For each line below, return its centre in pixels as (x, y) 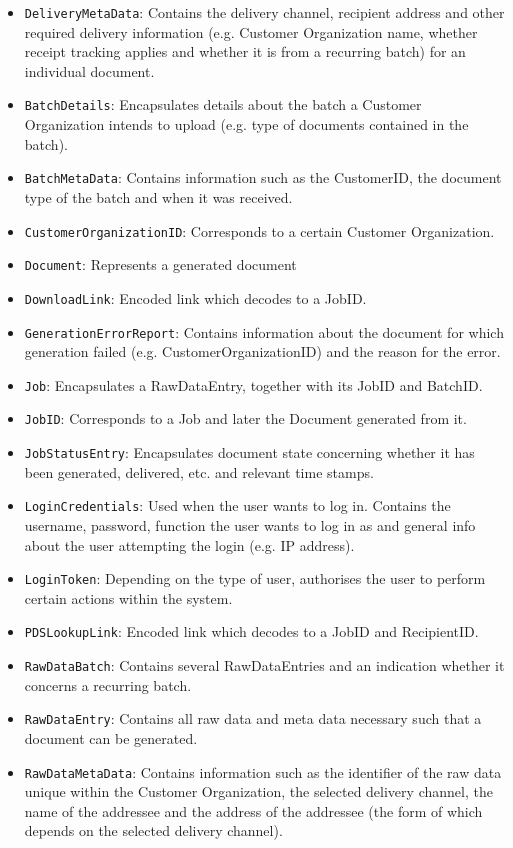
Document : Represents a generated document (160, 264)
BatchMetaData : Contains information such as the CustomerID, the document (263, 177)
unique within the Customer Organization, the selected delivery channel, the (258, 791)
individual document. (89, 70)
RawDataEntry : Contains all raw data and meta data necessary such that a (253, 718)
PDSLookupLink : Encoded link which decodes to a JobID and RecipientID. (251, 631)
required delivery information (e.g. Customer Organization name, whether (251, 31)
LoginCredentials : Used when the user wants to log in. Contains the (237, 505)
